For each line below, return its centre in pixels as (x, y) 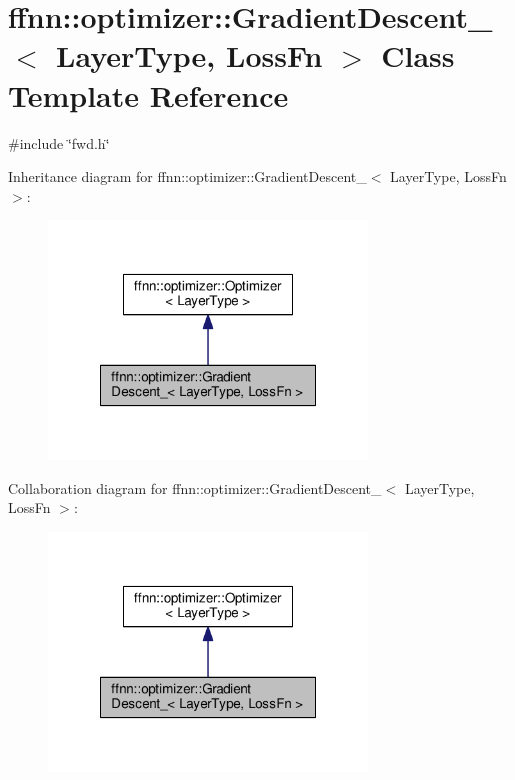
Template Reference (148, 94)
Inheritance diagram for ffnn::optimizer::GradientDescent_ (187, 176)
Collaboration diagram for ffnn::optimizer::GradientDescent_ (195, 487)
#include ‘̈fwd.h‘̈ (59, 142)
